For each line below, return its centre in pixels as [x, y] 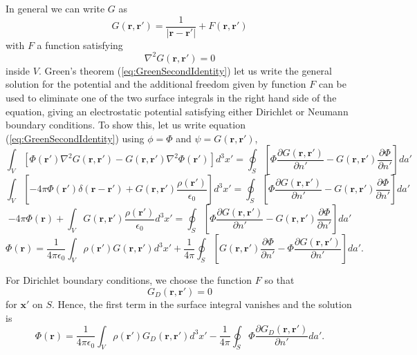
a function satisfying [80, 45]
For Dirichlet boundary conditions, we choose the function [129, 280]
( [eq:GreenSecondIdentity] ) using [75, 138]
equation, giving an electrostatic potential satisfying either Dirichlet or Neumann [177, 111]
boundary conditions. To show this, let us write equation [126, 125]
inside [18, 70]
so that [279, 280]
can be [333, 84]
